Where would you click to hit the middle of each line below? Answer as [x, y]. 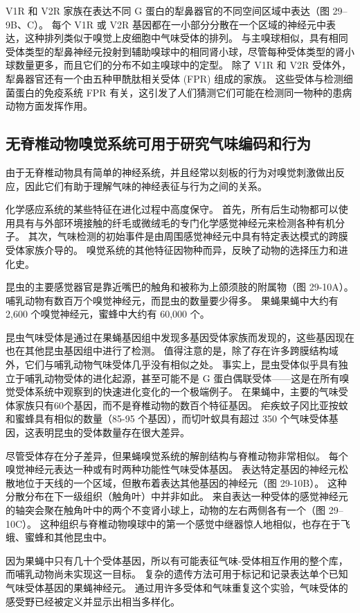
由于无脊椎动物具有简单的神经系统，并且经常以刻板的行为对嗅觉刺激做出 [170, 172]
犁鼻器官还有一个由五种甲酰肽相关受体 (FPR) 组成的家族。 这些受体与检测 [174, 78]
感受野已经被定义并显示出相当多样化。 [93, 601]
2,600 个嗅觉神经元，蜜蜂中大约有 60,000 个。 [108, 314]
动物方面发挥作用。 [49, 106]
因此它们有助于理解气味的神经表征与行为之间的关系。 [146, 185]
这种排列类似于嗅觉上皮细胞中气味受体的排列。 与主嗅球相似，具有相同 [186, 38]
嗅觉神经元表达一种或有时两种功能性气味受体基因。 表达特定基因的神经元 [172, 469]
